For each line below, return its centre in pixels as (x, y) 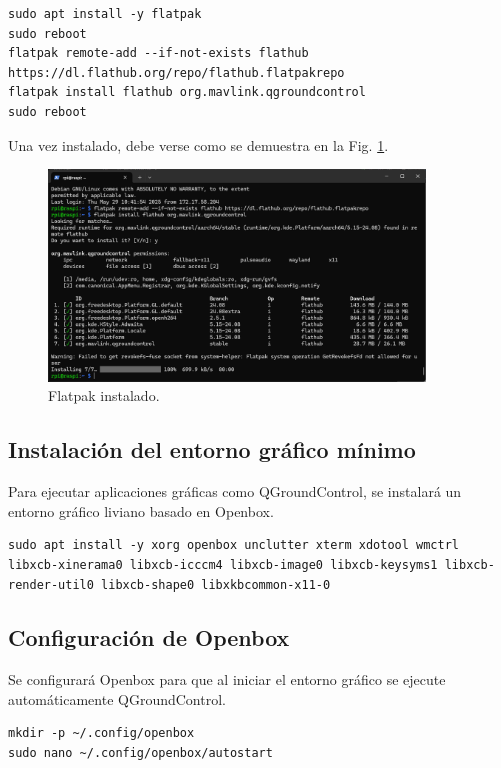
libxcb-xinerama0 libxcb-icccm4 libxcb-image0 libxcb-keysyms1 (223, 564)
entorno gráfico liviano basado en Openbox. (141, 510)
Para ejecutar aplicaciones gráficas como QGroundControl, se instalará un (235, 491)
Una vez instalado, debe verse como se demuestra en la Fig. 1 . (198, 144)
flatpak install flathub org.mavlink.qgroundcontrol (187, 92)
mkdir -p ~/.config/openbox (101, 733)
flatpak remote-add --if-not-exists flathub (158, 53)
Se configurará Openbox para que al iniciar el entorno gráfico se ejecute (227, 679)
